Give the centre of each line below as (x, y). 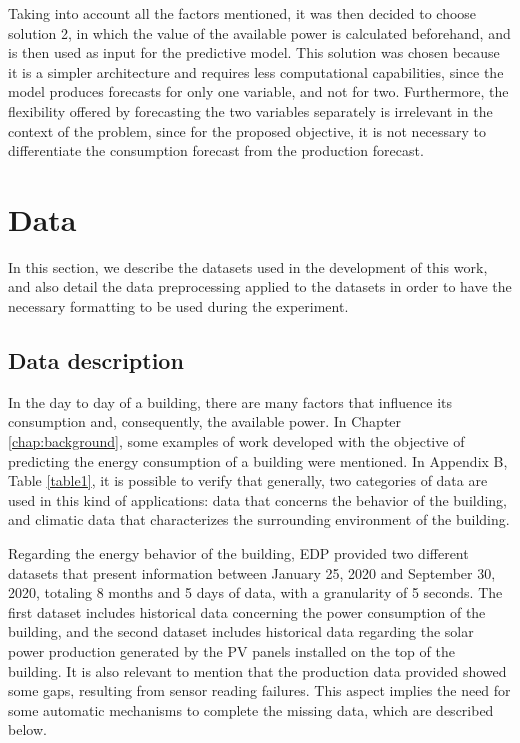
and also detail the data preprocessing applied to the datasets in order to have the (260, 286)
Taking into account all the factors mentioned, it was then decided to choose (242, 13)
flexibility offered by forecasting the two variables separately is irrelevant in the (250, 110)
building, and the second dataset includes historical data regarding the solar (241, 631)
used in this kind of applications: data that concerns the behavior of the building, (258, 499)
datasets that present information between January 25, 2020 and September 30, (252, 572)
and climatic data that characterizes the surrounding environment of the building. (259, 519)
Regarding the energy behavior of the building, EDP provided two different (238, 553)
